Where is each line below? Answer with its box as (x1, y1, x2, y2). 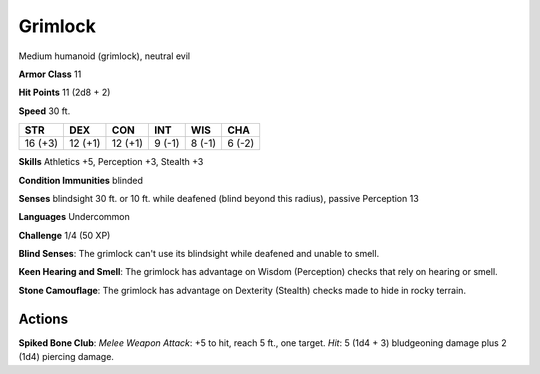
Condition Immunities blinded (18, 174, 144, 186)
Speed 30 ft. (18, 105, 71, 117)
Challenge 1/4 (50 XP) (18, 229, 111, 241)
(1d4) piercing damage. (18, 351, 115, 363)
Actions (18, 310, 69, 327)
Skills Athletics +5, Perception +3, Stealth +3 (18, 156, 204, 168)
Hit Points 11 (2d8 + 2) (18, 86, 111, 99)
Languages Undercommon (18, 211, 130, 223)
